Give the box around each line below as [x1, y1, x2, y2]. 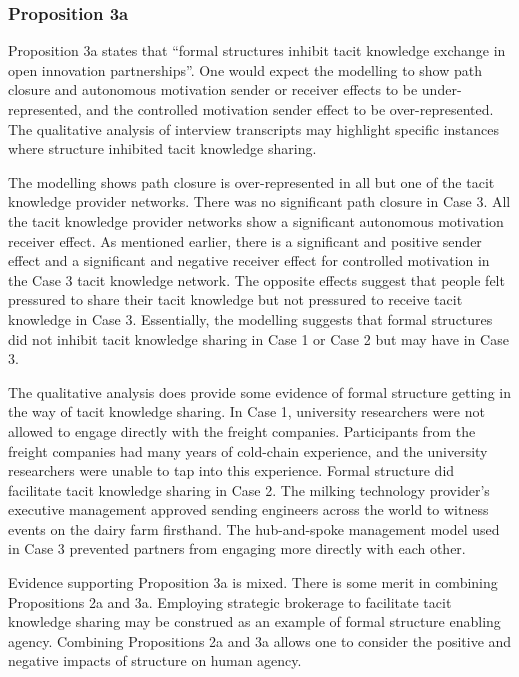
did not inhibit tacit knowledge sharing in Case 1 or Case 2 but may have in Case [8, 328, 509, 349]
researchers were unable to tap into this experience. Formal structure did [8, 460, 455, 481]
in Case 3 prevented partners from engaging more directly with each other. [8, 538, 466, 559]
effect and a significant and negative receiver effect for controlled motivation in [8, 250, 490, 271]
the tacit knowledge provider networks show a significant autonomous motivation [8, 210, 504, 231]
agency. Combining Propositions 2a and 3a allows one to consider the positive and [8, 630, 512, 651]
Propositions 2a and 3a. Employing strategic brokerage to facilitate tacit [8, 591, 452, 612]
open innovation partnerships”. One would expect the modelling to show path [8, 59, 483, 80]
